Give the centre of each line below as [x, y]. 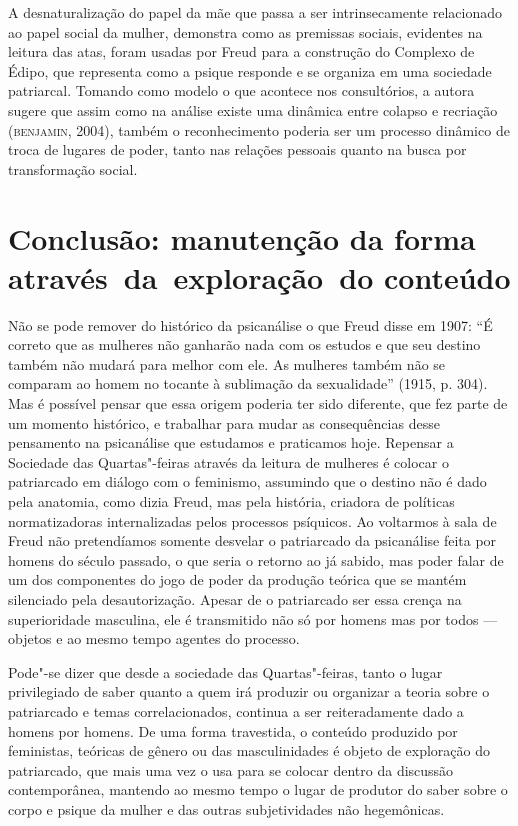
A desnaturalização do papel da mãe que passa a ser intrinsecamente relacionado [255, 12]
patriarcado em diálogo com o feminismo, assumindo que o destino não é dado [247, 481]
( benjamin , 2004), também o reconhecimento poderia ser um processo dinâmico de [259, 129]
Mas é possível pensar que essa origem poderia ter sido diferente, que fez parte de [258, 403]
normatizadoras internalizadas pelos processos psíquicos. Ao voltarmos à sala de [252, 520]
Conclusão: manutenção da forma [242, 237]
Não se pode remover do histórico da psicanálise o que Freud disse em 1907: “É [250, 324]
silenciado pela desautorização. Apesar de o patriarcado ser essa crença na [235, 598]
